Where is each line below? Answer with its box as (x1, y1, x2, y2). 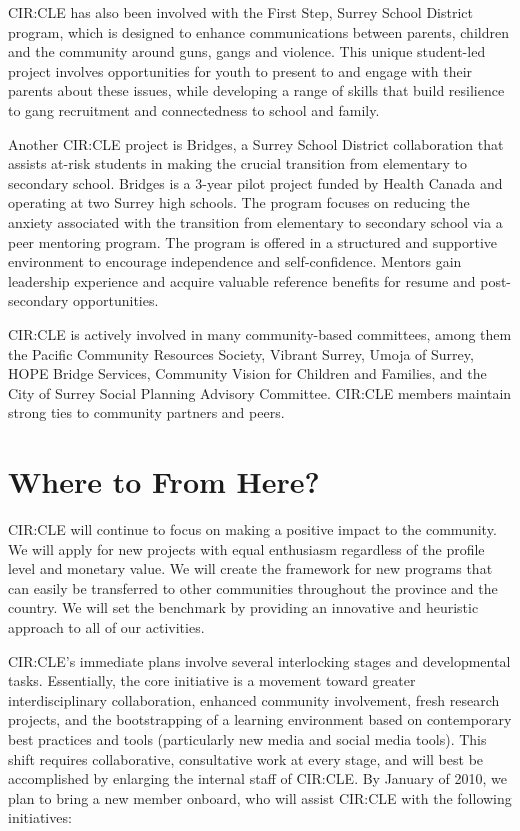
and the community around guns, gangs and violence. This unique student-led (8, 41, 486, 62)
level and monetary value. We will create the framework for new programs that (8, 558, 493, 579)
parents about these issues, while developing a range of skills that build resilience (8, 80, 505, 101)
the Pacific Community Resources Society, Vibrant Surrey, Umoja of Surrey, (8, 343, 474, 364)
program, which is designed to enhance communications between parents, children (8, 21, 509, 42)
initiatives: (8, 807, 72, 828)
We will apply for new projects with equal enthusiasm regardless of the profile (8, 538, 485, 559)
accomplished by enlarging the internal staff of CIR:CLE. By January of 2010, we (8, 768, 508, 789)
